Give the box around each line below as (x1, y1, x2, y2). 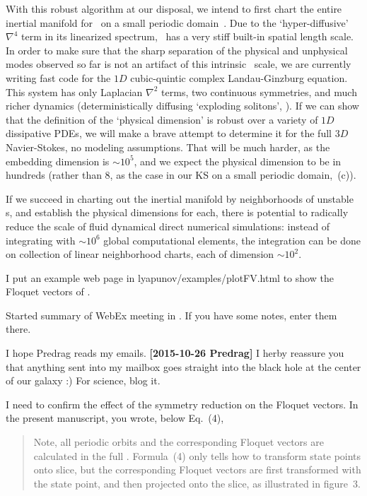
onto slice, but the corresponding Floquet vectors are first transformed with (33, 462, 361, 477)
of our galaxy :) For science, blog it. (6, 373, 161, 388)
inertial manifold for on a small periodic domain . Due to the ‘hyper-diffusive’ (6, 15, 349, 30)
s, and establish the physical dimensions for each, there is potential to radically (6, 205, 349, 220)
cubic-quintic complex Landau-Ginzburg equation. (130, 70, 348, 85)
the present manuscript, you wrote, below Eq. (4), (6, 411, 224, 425)
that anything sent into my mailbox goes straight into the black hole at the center (6, 359, 361, 374)
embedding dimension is (6, 153, 110, 168)
